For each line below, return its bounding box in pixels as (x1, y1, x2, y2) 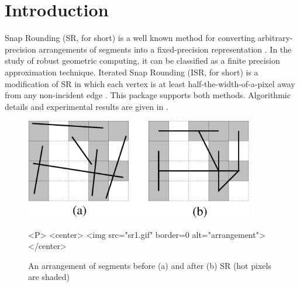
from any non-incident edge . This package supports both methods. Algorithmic (5, 89, 291, 101)
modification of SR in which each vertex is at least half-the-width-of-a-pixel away (5, 77, 295, 89)
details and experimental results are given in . (5, 100, 168, 112)
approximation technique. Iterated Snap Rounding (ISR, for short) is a (5, 65, 258, 78)
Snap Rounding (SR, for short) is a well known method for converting (5, 32, 256, 44)
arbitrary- (257, 32, 293, 44)
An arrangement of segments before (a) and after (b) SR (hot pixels (28, 259, 271, 271)
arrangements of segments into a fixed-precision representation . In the (39, 43, 292, 55)
